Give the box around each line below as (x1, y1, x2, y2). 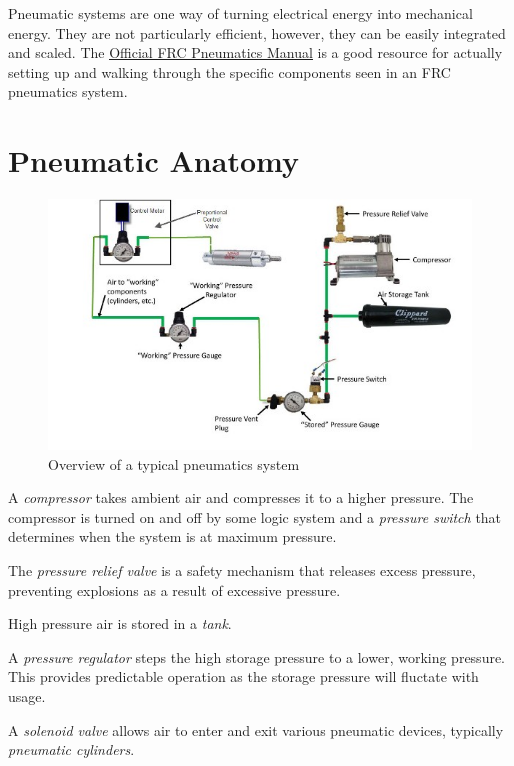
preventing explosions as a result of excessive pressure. (8, 579, 341, 600)
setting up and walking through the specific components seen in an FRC (8, 61, 451, 82)
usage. (8, 685, 46, 706)
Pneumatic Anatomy (8, 140, 299, 181)
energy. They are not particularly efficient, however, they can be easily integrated (8, 22, 506, 43)
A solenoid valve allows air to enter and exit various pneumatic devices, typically (8, 719, 504, 740)
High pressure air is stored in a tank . (8, 613, 232, 634)
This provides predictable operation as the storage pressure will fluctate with (8, 666, 479, 687)
